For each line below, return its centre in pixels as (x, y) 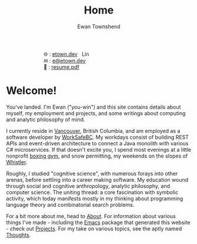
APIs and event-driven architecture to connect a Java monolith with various (97, 143)
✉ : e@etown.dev (65, 61)
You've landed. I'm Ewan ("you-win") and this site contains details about (94, 107)
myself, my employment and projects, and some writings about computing (96, 113)
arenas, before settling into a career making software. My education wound (97, 179)
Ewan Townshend (99, 26)
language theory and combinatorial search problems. (70, 205)
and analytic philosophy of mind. (46, 119)
